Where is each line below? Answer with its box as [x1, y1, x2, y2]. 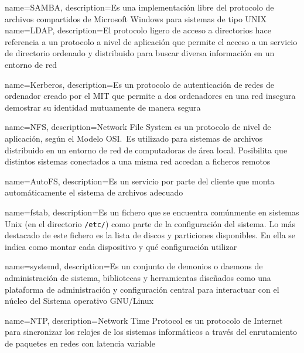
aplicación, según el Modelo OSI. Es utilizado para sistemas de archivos [5, 132, 263, 144]
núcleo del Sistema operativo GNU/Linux [5, 294, 153, 307]
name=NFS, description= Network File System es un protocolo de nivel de [5, 121, 271, 133]
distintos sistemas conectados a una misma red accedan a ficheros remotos [5, 155, 271, 167]
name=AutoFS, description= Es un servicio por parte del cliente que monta [5, 174, 275, 187]
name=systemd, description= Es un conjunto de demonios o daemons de [5, 260, 263, 272]
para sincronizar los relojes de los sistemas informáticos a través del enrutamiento [5, 325, 298, 338]
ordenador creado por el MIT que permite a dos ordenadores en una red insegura [5, 90, 296, 102]
